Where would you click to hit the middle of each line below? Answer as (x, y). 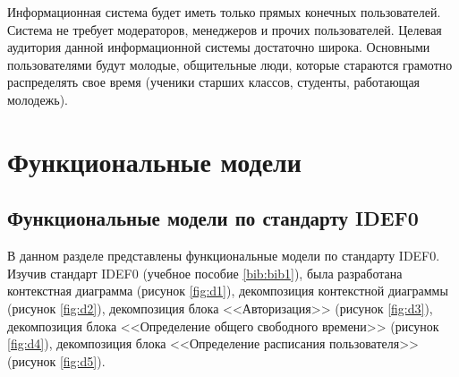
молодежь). (38, 99)
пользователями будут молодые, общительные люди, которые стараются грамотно (230, 64)
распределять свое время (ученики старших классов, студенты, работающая (214, 82)
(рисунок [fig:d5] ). (56, 360)
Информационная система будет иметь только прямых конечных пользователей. (224, 12)
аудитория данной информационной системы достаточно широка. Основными (219, 47)
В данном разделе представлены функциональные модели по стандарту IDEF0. (224, 256)
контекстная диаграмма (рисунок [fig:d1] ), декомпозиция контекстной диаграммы (228, 291)
